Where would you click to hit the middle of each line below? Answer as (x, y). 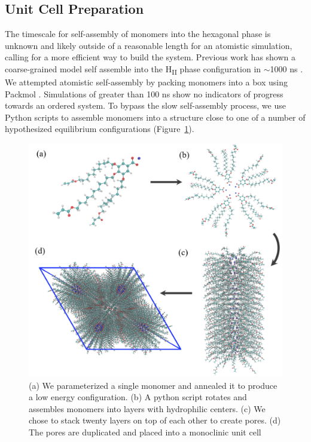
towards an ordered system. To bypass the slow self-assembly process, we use (145, 105)
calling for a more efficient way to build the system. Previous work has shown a (150, 57)
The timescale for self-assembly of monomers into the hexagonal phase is (138, 34)
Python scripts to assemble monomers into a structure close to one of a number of (155, 117)
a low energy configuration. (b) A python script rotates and (138, 397)
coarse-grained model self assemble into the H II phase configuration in (133, 69)
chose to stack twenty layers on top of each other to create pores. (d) (155, 420)
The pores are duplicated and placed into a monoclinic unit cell (145, 432)
